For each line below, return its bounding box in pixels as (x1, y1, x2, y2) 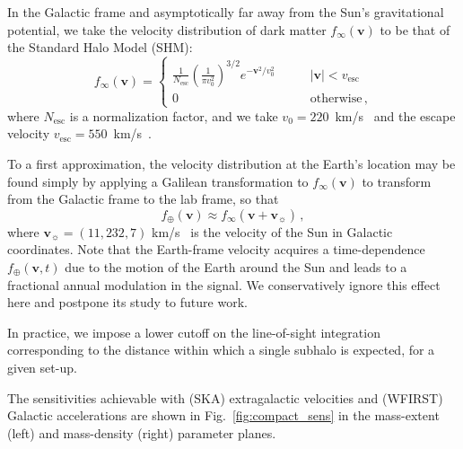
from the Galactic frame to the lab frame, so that (7, 189, 279, 208)
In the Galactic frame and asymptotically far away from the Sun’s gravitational (7, 3, 444, 21)
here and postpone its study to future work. (7, 293, 248, 312)
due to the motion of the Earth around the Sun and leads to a (65, 258, 407, 276)
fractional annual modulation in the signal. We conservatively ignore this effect (7, 275, 441, 294)
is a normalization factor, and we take (69, 106, 278, 125)
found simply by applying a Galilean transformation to (7, 172, 309, 190)
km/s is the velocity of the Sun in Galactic (152, 222, 393, 241)
